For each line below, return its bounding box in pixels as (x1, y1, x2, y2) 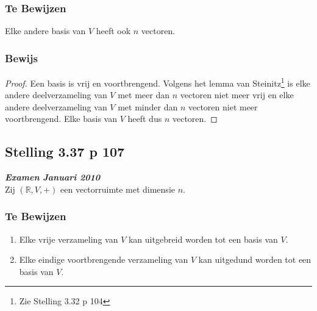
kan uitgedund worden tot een (198, 253, 312, 266)
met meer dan (118, 88, 169, 101)
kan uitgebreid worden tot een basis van (128, 232, 278, 245)
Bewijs (5, 50, 38, 65)
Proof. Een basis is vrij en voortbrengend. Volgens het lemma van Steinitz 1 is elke (5, 75, 310, 89)
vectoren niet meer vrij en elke (180, 88, 294, 101)
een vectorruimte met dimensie (60, 182, 175, 195)
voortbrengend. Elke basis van (5, 112, 118, 125)
